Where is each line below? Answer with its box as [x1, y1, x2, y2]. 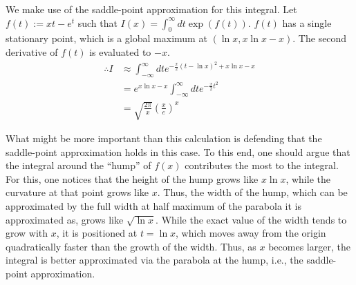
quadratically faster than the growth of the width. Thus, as [6, 239, 256, 253]
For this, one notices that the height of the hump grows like [6, 171, 259, 186]
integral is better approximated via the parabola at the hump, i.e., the [6, 253, 303, 267]
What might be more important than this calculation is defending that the [6, 131, 322, 146]
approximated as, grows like [6, 212, 124, 226]
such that [77, 15, 118, 30]
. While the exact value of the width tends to [156, 212, 347, 226]
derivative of [6, 44, 58, 59]
